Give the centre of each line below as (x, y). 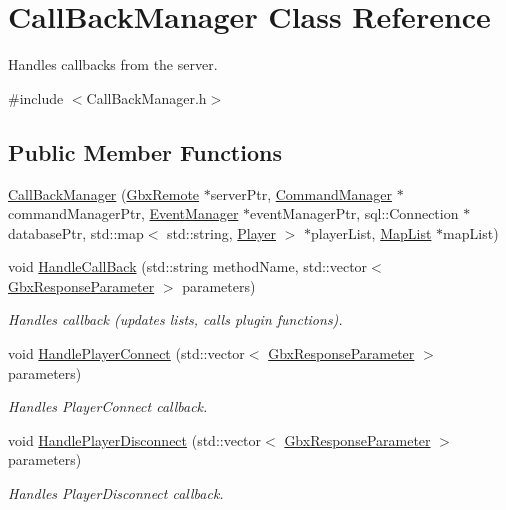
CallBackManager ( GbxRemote (104, 193)
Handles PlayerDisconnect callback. (116, 493)
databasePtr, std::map (76, 232)
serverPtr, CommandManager (301, 193)
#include (36, 97)
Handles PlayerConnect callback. (108, 406)
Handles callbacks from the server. (113, 64)
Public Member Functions (145, 151)
